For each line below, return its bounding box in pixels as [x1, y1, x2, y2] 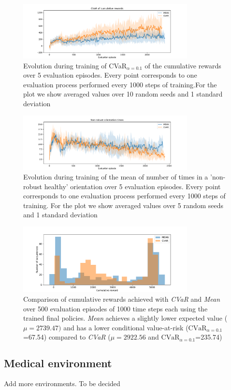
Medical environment [4, 356, 112, 371]
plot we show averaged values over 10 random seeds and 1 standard [23, 89, 223, 99]
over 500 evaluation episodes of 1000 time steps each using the [23, 303, 208, 313]
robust [23, 181, 43, 191]
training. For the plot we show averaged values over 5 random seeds [23, 200, 224, 210]
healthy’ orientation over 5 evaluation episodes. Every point [44, 181, 221, 191]
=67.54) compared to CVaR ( [23, 332, 111, 342]
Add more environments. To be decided [4, 378, 120, 389]
